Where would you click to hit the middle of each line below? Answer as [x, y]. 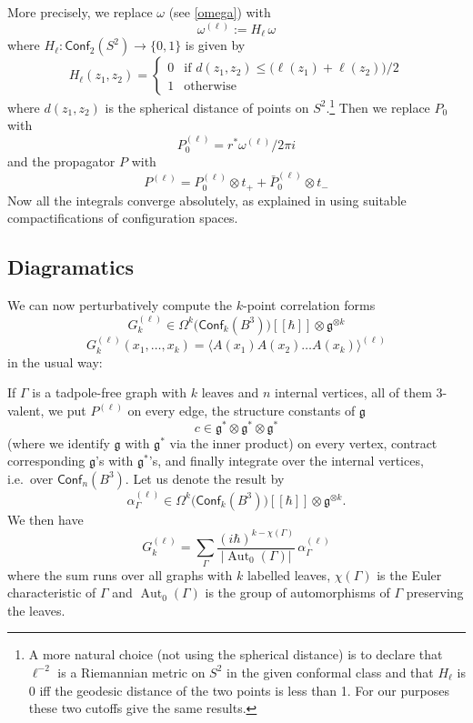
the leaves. [36, 610]
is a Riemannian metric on [131, 672]
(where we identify [59, 442]
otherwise [210, 87]
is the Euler [409, 574]
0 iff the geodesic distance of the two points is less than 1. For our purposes [239, 690]
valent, [26, 411]
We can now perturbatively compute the [120, 305]
